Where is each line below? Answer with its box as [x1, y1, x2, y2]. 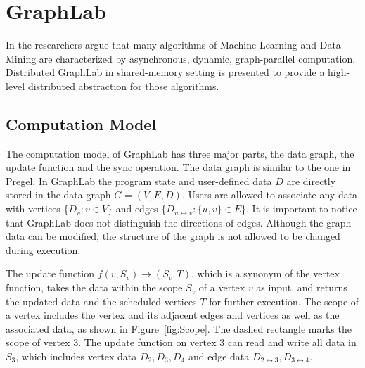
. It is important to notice [246, 201, 357, 216]
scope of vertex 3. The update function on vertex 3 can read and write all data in [6, 335, 357, 350]
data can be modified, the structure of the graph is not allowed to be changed [6, 229, 340, 243]
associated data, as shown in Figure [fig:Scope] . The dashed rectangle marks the [6, 321, 352, 336]
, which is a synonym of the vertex [191, 266, 340, 281]
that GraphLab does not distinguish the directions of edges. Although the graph [6, 215, 352, 229]
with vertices [6, 201, 60, 216]
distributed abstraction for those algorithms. [27, 78, 219, 93]
